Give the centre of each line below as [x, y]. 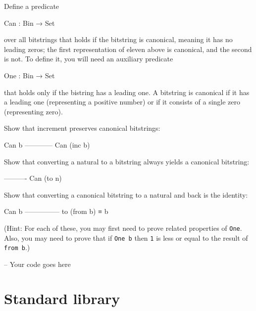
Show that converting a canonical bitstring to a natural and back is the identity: [126, 194]
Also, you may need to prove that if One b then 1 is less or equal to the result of [126, 237]
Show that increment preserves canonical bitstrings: [82, 128]
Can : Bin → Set [29, 23]
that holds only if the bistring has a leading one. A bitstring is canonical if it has [127, 92]
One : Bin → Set [29, 75]
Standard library [62, 298]
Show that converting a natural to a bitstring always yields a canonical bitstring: [127, 161]
